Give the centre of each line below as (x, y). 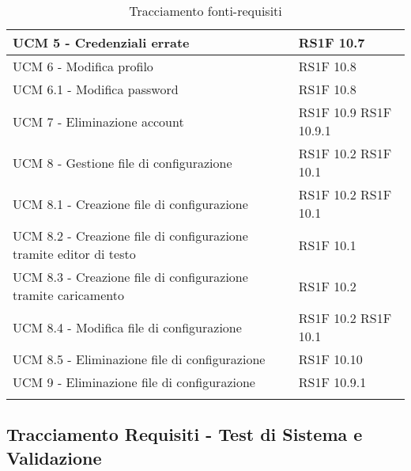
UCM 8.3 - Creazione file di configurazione (130, 277)
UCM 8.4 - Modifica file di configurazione (127, 327)
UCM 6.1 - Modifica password (96, 89)
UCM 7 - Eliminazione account (98, 121)
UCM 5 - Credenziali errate (101, 42)
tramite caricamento (68, 295)
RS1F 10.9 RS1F (345, 112)
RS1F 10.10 (330, 359)
